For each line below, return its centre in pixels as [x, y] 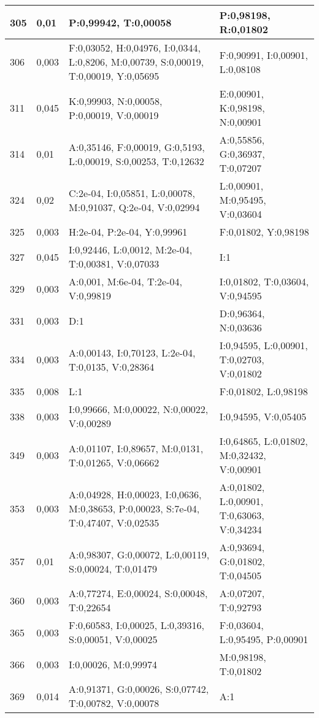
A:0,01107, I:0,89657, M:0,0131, [136, 448]
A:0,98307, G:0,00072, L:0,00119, [139, 554]
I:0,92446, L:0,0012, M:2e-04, [131, 249]
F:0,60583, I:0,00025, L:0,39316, [136, 625]
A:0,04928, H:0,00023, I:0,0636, [135, 494]
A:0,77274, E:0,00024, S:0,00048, [138, 593]
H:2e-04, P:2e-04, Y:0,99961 [128, 232]
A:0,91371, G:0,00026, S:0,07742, [139, 689]
